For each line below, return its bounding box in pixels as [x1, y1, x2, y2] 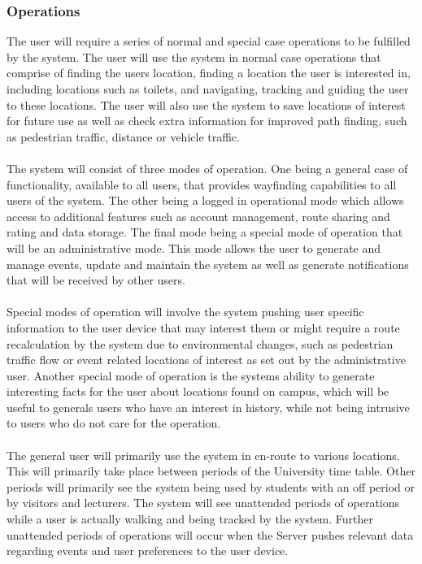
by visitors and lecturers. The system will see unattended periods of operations [7, 494, 400, 511]
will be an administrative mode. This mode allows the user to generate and [7, 239, 381, 256]
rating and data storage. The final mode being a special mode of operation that [7, 223, 403, 241]
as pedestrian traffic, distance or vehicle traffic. [7, 128, 240, 145]
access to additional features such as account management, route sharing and [7, 207, 390, 224]
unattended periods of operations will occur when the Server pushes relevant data [7, 526, 414, 543]
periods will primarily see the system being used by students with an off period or [7, 478, 415, 495]
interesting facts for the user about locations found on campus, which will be [7, 383, 389, 400]
